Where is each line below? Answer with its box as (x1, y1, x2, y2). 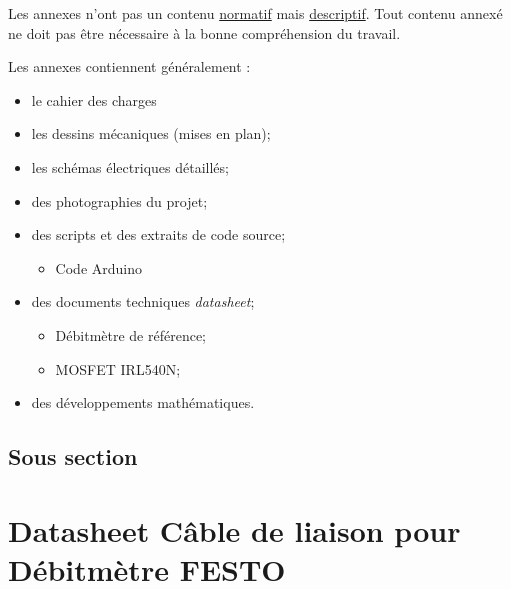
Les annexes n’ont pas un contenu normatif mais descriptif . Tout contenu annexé (8, 3, 503, 23)
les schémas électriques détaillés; (31, 156, 229, 177)
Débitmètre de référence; (55, 324, 206, 345)
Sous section (8, 441, 138, 472)
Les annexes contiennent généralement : (8, 56, 251, 77)
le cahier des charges (31, 89, 157, 110)
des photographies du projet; (31, 190, 208, 211)
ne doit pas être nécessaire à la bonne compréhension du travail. (8, 22, 401, 43)
